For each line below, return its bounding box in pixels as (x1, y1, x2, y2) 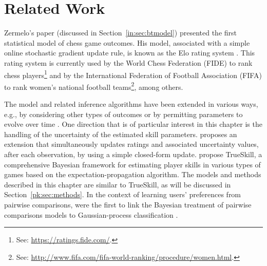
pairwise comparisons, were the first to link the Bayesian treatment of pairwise (4, 199, 252, 210)
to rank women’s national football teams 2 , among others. (4, 80, 183, 92)
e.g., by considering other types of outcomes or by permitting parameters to (4, 108, 243, 119)
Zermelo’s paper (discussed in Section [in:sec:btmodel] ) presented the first (4, 27, 237, 38)
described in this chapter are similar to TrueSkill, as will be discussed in (4, 179, 231, 189)
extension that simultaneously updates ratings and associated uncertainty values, (4, 139, 259, 149)
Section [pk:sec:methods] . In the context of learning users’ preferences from (4, 189, 241, 200)
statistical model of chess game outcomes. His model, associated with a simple (4, 37, 250, 48)
